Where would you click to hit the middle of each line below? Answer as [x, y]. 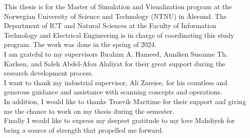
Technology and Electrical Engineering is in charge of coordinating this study [119, 35]
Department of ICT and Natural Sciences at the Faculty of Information [110, 25]
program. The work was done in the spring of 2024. [80, 44]
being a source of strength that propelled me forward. [84, 130]
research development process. [49, 73]
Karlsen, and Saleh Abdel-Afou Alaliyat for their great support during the [115, 63]
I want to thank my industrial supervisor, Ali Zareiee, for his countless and [116, 82]
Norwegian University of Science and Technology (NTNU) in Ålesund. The [115, 16]
